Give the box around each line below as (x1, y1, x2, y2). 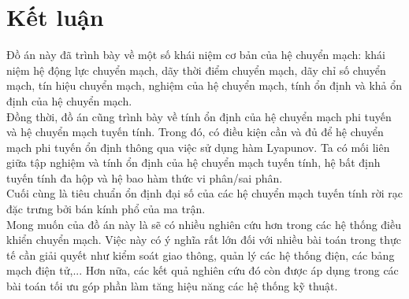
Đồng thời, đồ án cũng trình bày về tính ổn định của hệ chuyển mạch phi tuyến (6, 108, 392, 124)
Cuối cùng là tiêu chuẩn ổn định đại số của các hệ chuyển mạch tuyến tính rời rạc (6, 185, 403, 201)
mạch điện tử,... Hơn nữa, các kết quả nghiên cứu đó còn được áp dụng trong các (6, 262, 399, 279)
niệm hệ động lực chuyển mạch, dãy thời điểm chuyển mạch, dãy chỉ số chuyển (6, 61, 386, 78)
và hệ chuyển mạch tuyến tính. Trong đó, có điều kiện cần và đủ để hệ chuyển (6, 124, 384, 140)
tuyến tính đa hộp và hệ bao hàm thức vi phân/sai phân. (6, 169, 283, 186)
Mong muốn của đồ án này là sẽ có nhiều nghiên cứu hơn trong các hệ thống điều (6, 216, 402, 232)
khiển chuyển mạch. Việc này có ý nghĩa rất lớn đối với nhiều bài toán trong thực (6, 231, 401, 248)
